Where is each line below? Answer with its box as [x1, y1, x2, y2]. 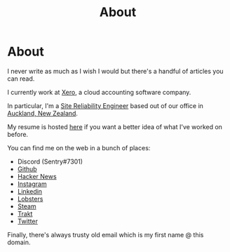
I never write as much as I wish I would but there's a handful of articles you [7, 67, 224, 75]
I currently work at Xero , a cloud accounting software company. [7, 88, 191, 96]
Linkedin [17, 187, 43, 195]
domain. [7, 238, 31, 246]
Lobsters [17, 194, 43, 203]
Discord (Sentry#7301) [17, 157, 83, 166]
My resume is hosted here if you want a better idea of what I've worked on [7, 122, 223, 131]
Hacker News [17, 172, 57, 180]
